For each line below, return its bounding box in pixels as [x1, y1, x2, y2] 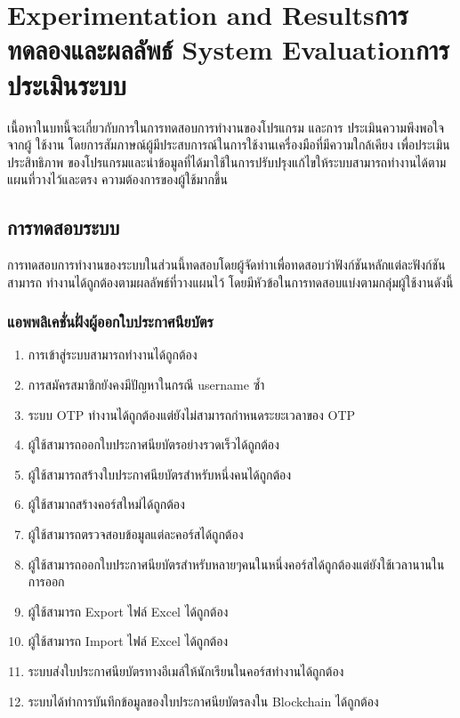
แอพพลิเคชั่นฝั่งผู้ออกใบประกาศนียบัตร [7, 311, 214, 333]
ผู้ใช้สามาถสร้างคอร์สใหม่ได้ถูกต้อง [28, 495, 185, 513]
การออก [28, 572, 65, 591]
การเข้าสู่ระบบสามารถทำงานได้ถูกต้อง [28, 345, 198, 364]
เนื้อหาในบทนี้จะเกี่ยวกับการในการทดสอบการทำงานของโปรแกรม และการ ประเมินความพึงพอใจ [7, 117, 445, 136]
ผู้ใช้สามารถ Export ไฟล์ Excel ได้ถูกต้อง [28, 601, 229, 620]
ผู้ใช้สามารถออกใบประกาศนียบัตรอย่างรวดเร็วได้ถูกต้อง [28, 435, 279, 454]
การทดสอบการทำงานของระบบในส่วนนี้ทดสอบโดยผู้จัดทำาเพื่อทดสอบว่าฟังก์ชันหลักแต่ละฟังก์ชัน [7, 255, 446, 274]
